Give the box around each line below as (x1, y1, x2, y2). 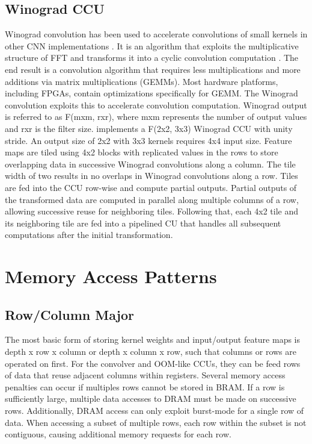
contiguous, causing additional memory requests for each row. (5, 428, 231, 440)
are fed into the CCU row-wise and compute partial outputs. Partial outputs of (5, 181, 297, 193)
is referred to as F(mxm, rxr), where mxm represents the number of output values (5, 110, 307, 123)
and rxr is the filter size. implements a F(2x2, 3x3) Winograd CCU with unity (5, 122, 293, 134)
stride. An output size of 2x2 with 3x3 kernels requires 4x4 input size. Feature (5, 134, 292, 146)
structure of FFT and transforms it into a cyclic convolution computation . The (5, 51, 299, 64)
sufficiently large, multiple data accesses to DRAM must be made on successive (5, 392, 296, 405)
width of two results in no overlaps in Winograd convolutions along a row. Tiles (5, 169, 298, 182)
